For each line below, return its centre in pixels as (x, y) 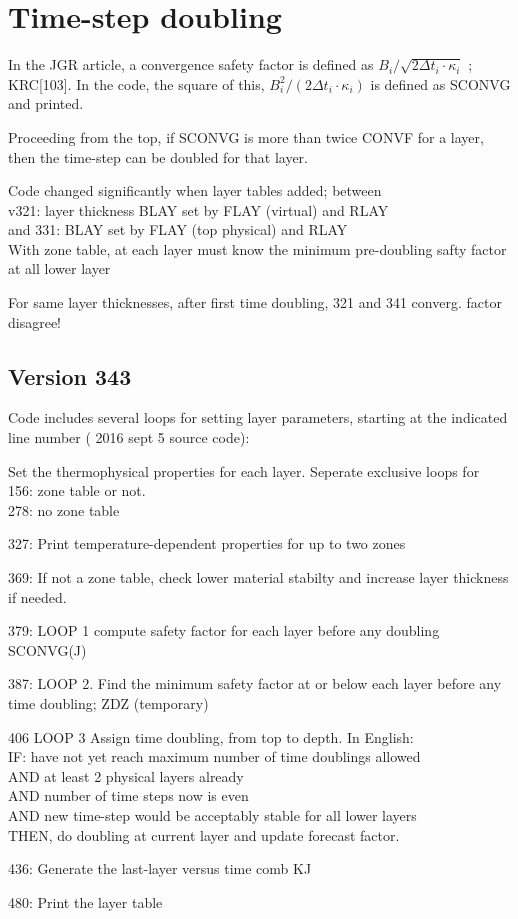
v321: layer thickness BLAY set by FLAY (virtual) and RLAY (198, 209)
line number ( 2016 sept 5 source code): (129, 437)
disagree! (35, 321)
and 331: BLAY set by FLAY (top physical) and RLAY (178, 229)
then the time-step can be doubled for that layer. (158, 156)
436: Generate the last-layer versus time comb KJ (160, 868)
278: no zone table (64, 509)
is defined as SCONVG (440, 83)
